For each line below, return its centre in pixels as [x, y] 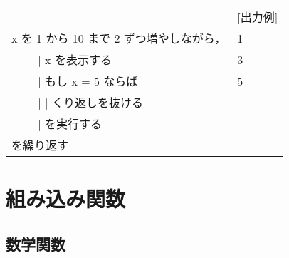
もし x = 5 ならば [91, 81]
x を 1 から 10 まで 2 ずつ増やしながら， [119, 38]
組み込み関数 [66, 198]
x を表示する [78, 60]
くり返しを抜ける [97, 102]
